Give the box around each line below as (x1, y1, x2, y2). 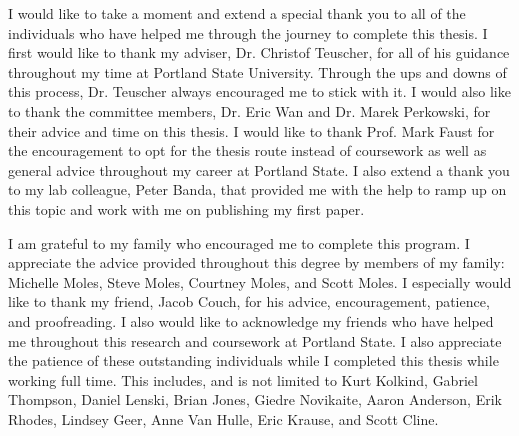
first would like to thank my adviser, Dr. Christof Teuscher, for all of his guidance (8, 42, 510, 63)
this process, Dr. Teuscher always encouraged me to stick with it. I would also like (8, 81, 511, 102)
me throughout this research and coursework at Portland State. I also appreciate (8, 330, 502, 351)
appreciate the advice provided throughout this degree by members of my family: (8, 252, 505, 273)
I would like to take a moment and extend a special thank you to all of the (8, 3, 466, 23)
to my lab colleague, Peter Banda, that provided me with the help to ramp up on (8, 179, 507, 200)
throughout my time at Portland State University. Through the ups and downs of (8, 61, 507, 82)
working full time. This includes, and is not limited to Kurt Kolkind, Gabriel (8, 369, 478, 390)
